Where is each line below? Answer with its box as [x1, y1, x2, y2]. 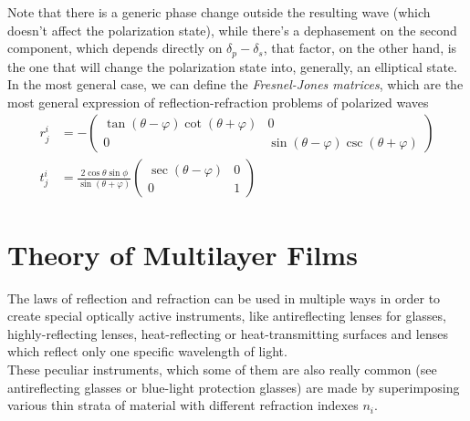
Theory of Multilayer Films [7, 235, 358, 272]
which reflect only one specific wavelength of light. [7, 342, 287, 361]
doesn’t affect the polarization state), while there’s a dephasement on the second [7, 20, 457, 39]
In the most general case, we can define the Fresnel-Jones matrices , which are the [7, 75, 464, 94]
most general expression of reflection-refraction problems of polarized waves [7, 92, 429, 111]
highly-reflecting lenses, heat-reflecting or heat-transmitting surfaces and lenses [7, 323, 448, 343]
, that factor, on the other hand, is [263, 38, 457, 57]
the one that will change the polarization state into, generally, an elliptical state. [7, 56, 457, 76]
